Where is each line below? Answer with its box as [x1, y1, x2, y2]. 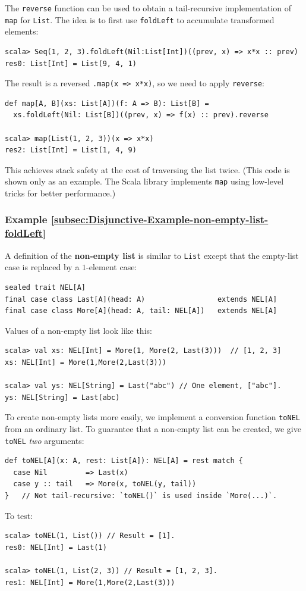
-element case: [86, 261, 137, 273]
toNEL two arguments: [5, 434, 84, 446]
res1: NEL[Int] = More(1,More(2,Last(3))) [5, 578, 175, 587]
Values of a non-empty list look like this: [5, 324, 152, 336]
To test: [5, 509, 33, 521]
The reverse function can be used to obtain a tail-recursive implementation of [5, 2, 292, 14]
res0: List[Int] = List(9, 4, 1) [5, 59, 137, 68]
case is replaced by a [5, 261, 80, 273]
